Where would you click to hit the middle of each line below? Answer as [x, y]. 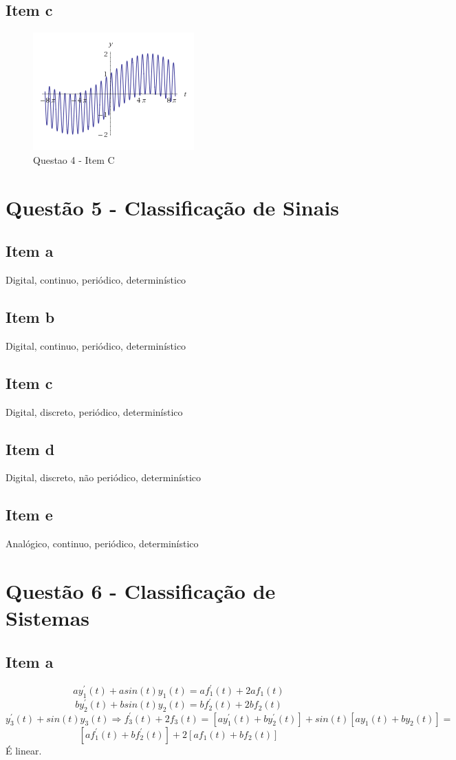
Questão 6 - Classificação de [141, 590]
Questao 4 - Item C [74, 159]
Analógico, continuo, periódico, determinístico [102, 543]
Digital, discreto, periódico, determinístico [94, 411]
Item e [29, 515]
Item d [30, 448]
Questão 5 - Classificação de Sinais [173, 207]
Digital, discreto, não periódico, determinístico [103, 477]
